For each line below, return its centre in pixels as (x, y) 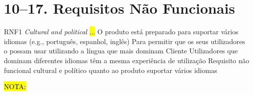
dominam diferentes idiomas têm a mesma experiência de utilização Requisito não (127, 60)
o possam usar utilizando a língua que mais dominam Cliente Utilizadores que (121, 51)
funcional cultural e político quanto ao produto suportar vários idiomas (111, 70)
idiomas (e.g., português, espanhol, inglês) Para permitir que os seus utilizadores (125, 41)
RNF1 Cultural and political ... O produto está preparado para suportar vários (121, 32)
